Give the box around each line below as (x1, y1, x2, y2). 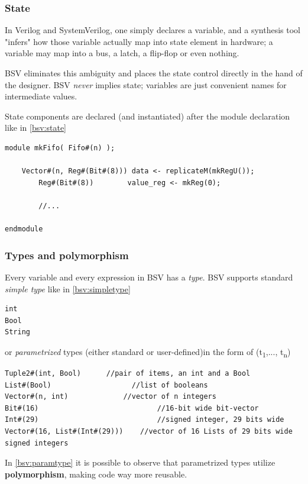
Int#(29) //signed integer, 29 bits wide (5, 415, 284, 424)
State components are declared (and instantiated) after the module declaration (5, 109, 290, 122)
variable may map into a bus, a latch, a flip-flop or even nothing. (5, 47, 239, 59)
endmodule (5, 225, 43, 234)
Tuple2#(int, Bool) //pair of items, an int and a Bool (5, 369, 251, 378)
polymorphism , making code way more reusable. (5, 467, 187, 480)
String (5, 328, 30, 337)
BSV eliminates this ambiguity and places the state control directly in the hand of (5, 67, 303, 79)
